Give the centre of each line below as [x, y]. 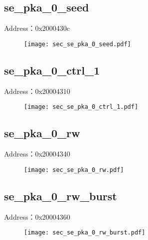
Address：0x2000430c [37, 28]
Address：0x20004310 [37, 91]
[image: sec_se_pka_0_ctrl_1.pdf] [81, 107]
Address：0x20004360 [37, 216]
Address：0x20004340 [37, 154]
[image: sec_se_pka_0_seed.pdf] [77, 44]
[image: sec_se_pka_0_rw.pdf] [74, 170]
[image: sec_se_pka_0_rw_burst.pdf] [85, 233]
